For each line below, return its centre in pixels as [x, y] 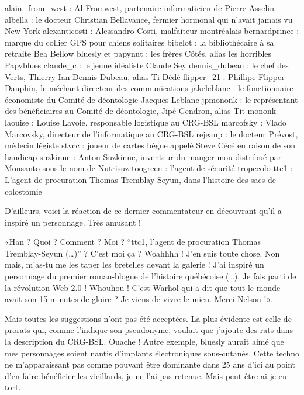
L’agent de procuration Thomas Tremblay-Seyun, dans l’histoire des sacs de [140, 179]
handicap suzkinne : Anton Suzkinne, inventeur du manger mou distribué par [143, 156]
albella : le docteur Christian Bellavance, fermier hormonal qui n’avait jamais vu [149, 19]
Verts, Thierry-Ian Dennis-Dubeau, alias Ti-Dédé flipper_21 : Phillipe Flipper [145, 76]
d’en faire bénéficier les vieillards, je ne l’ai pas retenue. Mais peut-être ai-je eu [146, 375]
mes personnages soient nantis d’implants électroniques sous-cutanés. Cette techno [152, 353]
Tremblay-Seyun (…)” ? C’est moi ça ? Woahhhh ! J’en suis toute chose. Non [142, 253]
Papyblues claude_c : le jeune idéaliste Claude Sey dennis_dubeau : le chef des [147, 65]
